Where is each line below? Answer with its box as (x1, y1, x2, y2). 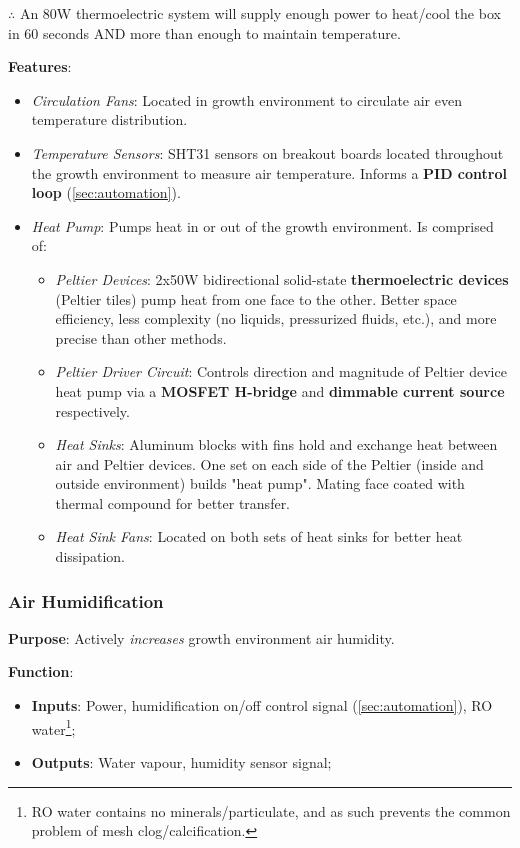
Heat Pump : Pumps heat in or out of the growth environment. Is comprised (31, 215, 494, 236)
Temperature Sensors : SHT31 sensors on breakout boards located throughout (31, 142, 504, 163)
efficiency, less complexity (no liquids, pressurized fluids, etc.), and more (55, 308, 497, 329)
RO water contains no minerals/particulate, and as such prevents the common (31, 800, 511, 821)
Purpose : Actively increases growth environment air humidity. (8, 627, 395, 648)
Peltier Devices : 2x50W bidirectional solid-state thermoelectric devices (55, 268, 509, 289)
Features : (8, 56, 72, 77)
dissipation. (55, 546, 125, 567)
